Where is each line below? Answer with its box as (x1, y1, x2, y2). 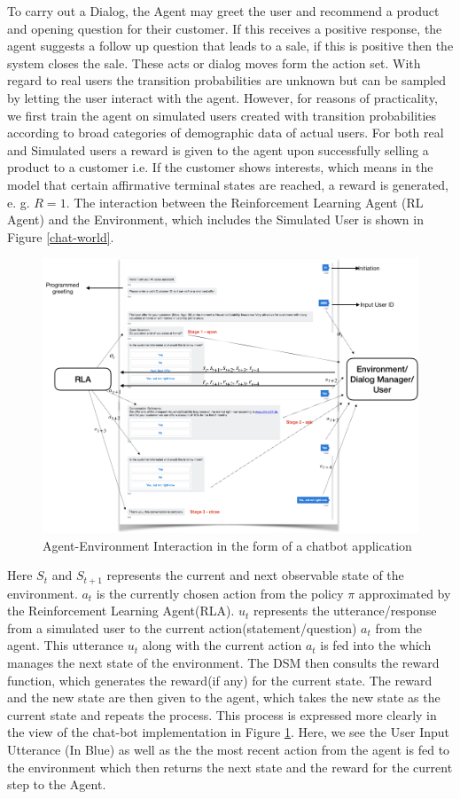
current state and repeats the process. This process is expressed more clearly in (7, 705, 437, 724)
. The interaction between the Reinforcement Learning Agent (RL (66, 192, 424, 211)
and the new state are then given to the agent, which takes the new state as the (7, 688, 441, 707)
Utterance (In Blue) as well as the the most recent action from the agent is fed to (7, 740, 450, 759)
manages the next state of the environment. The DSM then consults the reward (7, 654, 440, 672)
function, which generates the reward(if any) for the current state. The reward (7, 670, 433, 689)
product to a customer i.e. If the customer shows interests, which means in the (7, 158, 433, 176)
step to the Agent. (7, 775, 106, 794)
